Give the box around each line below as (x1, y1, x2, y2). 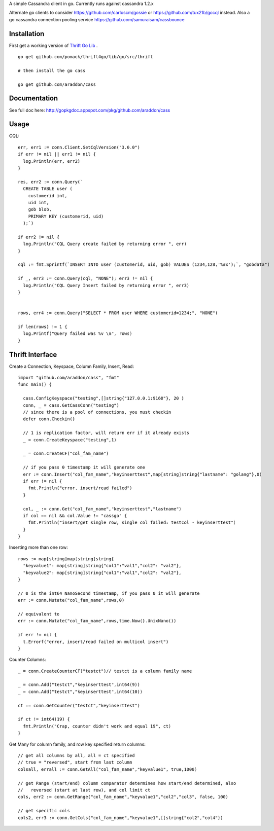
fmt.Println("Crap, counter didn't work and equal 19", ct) (23, 723, 171, 729)
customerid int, (28, 193, 68, 198)
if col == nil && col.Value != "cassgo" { (23, 513, 128, 518)
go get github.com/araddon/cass (18, 81, 96, 87)
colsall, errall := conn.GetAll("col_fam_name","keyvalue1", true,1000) (18, 766, 197, 772)
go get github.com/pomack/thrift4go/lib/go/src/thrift (18, 54, 153, 60)
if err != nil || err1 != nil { (18, 151, 96, 157)
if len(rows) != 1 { (18, 324, 68, 329)
